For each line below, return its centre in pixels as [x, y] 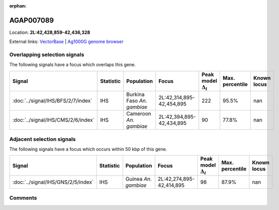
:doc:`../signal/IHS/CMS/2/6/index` [53, 120]
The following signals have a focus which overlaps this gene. [73, 65]
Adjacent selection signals [42, 139]
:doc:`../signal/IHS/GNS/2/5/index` [53, 182]
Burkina [135, 94]
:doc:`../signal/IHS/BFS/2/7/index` [52, 101]
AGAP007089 [32, 20]
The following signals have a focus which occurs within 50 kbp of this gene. [88, 149]
